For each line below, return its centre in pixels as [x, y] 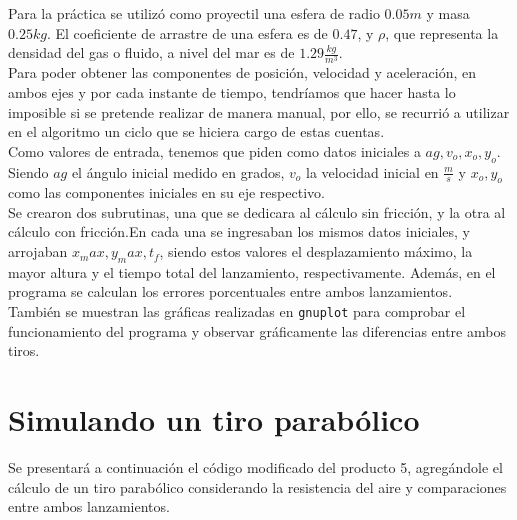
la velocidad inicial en [372, 171]
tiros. [24, 350]
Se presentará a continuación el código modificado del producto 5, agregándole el [255, 467]
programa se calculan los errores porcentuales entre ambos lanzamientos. [230, 291]
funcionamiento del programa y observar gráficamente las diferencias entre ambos [257, 330]
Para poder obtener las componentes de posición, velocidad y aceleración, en [242, 72]
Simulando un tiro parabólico [214, 419]
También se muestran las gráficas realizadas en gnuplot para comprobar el [237, 311]
